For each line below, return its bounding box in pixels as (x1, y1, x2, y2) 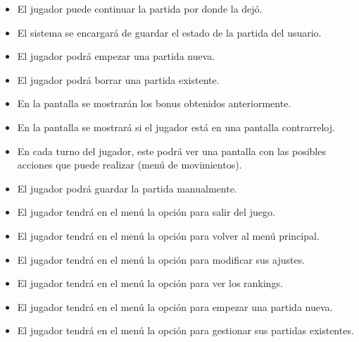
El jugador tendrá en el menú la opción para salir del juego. (17, 204, 275, 219)
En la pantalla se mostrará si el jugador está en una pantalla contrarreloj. (17, 119, 335, 134)
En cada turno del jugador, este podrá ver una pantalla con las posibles (17, 143, 326, 158)
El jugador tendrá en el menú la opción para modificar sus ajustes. (17, 252, 306, 267)
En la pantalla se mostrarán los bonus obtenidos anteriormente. (17, 96, 291, 111)
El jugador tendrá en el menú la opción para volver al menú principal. (17, 228, 320, 243)
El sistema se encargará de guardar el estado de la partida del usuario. (17, 25, 322, 39)
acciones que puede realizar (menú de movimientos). (17, 157, 242, 172)
